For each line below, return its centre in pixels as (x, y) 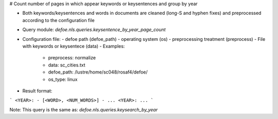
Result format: (37, 91)
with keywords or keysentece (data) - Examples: (74, 46)
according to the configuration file (58, 20)
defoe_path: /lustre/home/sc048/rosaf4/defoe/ (98, 72)
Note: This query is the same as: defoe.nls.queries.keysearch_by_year (84, 109)
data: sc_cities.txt (67, 65)
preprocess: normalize (72, 58)
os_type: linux (63, 79)
